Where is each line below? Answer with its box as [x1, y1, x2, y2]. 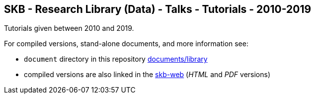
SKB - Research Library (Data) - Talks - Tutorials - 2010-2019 [4, 3, 312, 15]
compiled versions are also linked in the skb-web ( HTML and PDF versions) [24, 70, 271, 79]
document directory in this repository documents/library [24, 55, 208, 64]
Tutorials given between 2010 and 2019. [4, 24, 134, 33]
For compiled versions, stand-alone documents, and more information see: [4, 39, 248, 48]
